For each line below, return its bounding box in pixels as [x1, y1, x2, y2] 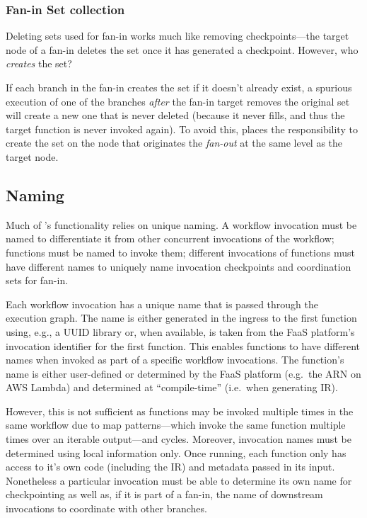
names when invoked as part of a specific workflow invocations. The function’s [6, 352, 344, 367]
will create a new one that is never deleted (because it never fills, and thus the [6, 108, 345, 123]
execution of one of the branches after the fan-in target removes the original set [6, 94, 350, 108]
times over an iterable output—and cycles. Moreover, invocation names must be [6, 432, 351, 446]
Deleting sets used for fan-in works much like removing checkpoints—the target [6, 28, 349, 43]
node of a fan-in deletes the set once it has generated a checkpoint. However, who [6, 42, 359, 57]
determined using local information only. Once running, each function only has [6, 445, 346, 460]
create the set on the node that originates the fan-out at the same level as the [6, 135, 343, 150]
